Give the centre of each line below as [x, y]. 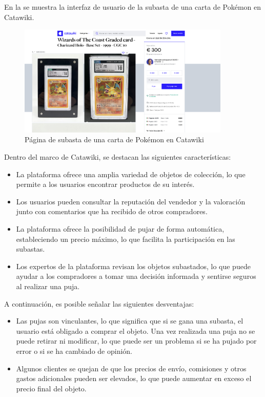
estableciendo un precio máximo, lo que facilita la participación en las [126, 239]
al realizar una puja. [48, 286]
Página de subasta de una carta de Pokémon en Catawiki [114, 139]
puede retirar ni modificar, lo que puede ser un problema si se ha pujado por [136, 341]
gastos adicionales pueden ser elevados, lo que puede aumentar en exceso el [134, 378]
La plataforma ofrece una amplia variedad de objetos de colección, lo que [131, 174]
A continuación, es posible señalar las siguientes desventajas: [99, 303]
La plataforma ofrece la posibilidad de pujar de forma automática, [120, 229]
